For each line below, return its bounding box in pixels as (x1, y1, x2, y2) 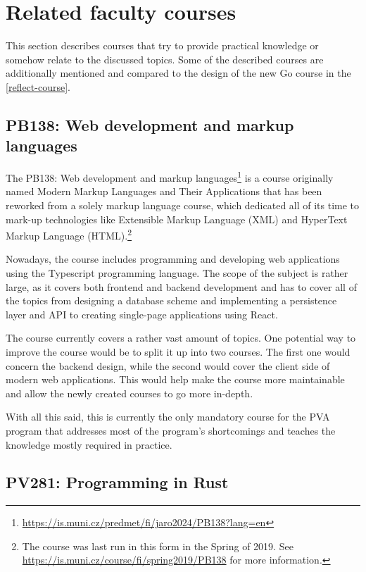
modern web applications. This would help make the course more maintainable (6, 372, 345, 387)
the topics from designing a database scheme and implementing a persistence (6, 293, 337, 308)
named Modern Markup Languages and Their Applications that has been (6, 184, 322, 199)
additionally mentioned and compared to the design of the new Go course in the (6, 66, 351, 80)
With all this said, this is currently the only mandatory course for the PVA (6, 409, 330, 424)
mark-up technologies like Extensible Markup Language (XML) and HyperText (6, 211, 348, 226)
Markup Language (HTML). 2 (6, 226, 132, 242)
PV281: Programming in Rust (6, 471, 229, 493)
